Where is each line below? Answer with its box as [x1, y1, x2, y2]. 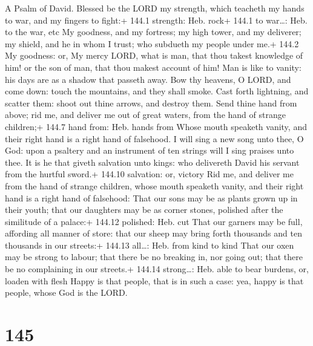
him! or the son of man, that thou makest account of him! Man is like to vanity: [5, 60, 301, 73]
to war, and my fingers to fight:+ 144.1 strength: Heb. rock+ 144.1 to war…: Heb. [5, 13, 308, 26]
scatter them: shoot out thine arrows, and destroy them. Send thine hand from [5, 96, 297, 109]
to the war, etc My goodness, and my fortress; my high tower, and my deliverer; [5, 25, 301, 38]
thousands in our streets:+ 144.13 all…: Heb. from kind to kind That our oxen [5, 238, 294, 251]
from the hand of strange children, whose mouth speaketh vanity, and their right [5, 179, 304, 192]
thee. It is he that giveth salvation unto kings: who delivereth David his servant [5, 155, 300, 168]
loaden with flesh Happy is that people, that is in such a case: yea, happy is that [5, 274, 304, 287]
